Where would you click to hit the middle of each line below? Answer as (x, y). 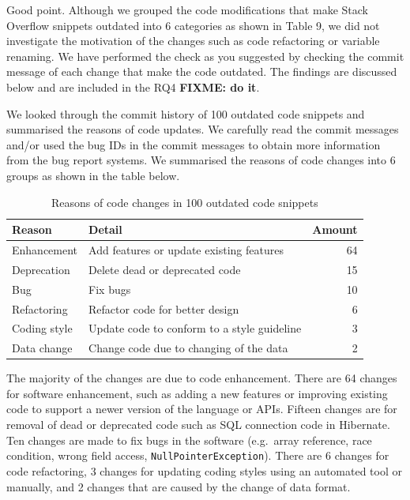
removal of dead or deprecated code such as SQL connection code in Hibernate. (198, 425)
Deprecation (41, 269)
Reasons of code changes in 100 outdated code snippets (184, 202)
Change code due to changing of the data (188, 348)
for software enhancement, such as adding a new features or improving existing (197, 393)
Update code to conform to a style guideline (195, 328)
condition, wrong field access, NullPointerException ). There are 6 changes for (198, 455)
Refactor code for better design (164, 308)
